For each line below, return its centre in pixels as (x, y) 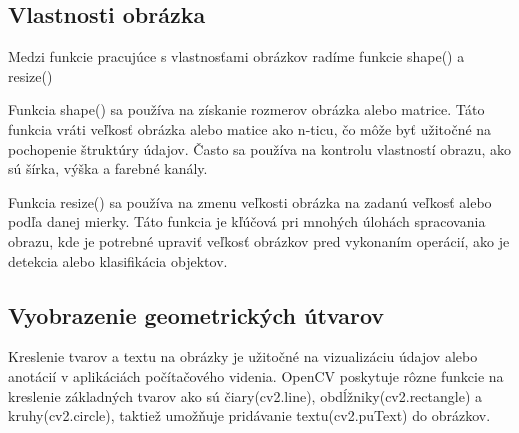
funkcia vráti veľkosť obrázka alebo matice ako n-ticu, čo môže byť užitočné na (250, 128)
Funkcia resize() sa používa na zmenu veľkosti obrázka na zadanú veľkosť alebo (250, 201)
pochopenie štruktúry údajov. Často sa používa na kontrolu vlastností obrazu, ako (260, 148)
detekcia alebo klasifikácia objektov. (118, 260)
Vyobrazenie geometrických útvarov (196, 314)
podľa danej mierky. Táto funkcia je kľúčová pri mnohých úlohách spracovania (247, 221)
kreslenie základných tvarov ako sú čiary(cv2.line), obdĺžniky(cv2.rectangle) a (245, 395)
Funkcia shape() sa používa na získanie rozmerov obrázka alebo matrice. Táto (246, 109)
